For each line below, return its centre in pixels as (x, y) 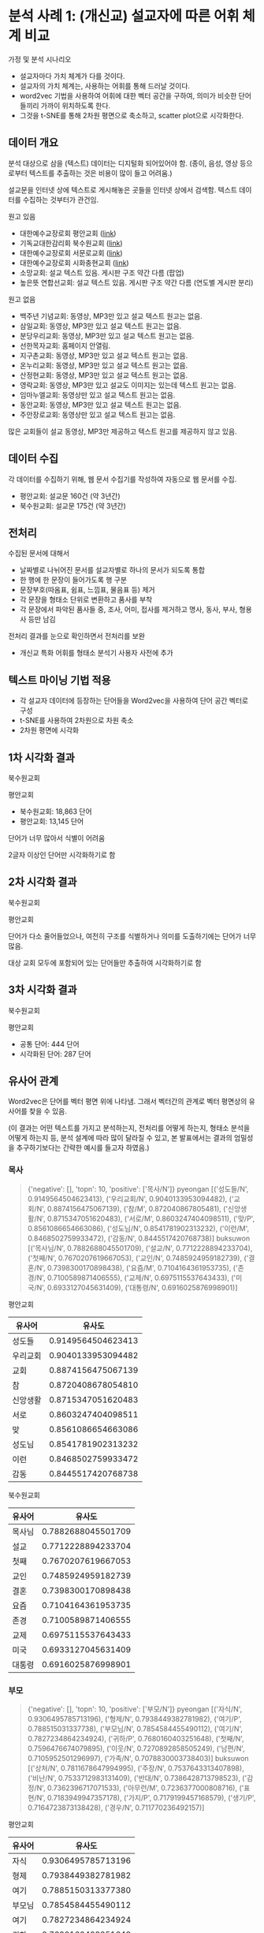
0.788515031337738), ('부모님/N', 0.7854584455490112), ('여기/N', (135, 1729)
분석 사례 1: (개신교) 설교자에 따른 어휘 (124, 16)
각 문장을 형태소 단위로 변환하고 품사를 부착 (86, 599)
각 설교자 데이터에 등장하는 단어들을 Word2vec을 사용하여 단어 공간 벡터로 (134, 701)
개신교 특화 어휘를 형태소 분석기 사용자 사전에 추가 (96, 653)
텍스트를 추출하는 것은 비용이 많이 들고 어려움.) (100, 173)
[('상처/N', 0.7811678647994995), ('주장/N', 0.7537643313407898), (136, 1768)
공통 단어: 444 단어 (50, 1044)
